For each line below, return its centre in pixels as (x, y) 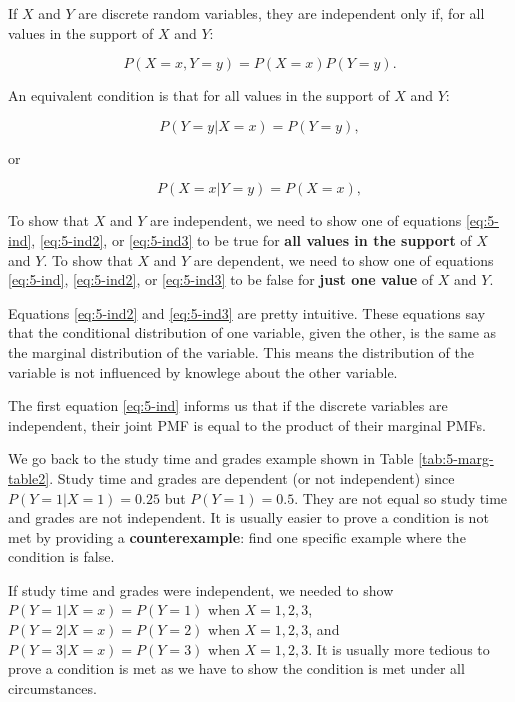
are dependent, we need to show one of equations (343, 259)
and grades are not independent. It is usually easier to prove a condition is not (248, 517)
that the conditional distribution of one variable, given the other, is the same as (252, 332)
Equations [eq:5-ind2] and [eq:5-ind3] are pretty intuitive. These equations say (247, 312)
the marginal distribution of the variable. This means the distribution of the (241, 351)
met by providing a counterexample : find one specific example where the (237, 536)
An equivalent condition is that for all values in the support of (199, 95)
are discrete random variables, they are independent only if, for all (281, 13)
